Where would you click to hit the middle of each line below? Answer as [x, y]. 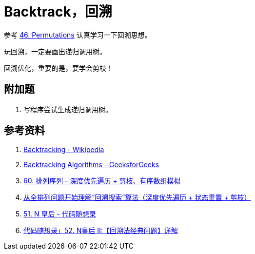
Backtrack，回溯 [58, 12]
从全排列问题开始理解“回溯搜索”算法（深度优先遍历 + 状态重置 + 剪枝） [137, 197]
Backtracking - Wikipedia [64, 150]
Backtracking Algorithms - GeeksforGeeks [91, 165]
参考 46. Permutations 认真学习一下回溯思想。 [78, 35]
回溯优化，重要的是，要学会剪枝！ [59, 68]
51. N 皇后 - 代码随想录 [60, 214]
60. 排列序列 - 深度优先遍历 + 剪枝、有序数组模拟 [102, 181]
